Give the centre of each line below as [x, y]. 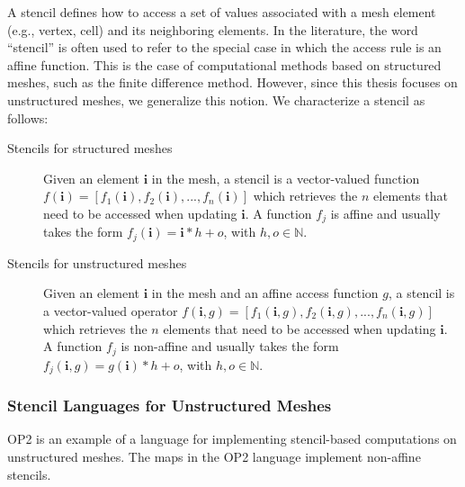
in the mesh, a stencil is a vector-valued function [286, 178]
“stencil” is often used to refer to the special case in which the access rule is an [224, 47]
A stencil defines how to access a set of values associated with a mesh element [222, 12]
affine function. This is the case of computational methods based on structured [224, 64]
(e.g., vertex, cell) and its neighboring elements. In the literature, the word [213, 29]
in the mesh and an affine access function [265, 293]
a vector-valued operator [111, 311]
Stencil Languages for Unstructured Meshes [170, 406]
